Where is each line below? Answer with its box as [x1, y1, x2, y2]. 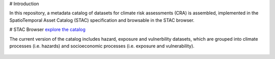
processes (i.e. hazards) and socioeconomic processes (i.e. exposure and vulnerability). [9, 43, 195, 49]
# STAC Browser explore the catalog [9, 26, 86, 33]
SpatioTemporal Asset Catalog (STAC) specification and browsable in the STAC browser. [9, 17, 195, 23]
